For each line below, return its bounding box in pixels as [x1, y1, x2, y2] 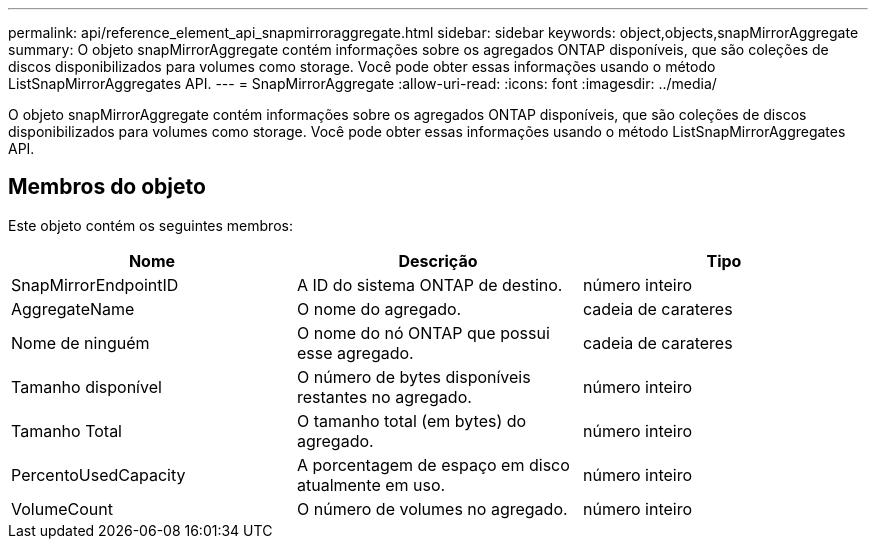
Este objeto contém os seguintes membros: [8, 216, 293, 234]
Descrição [398, 250, 478, 271]
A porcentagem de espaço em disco [296, 454, 570, 475]
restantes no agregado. [296, 386, 472, 407]
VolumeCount [11, 498, 113, 519]
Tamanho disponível [11, 376, 162, 397]
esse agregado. [296, 342, 414, 363]
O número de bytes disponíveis [296, 366, 531, 387]
